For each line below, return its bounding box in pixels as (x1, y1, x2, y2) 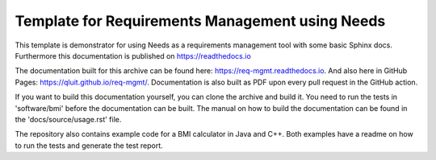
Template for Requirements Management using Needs (15, 12, 386, 30)
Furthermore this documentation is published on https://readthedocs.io (15, 51, 252, 60)
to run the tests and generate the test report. (15, 141, 163, 150)
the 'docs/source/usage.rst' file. (15, 114, 122, 124)
